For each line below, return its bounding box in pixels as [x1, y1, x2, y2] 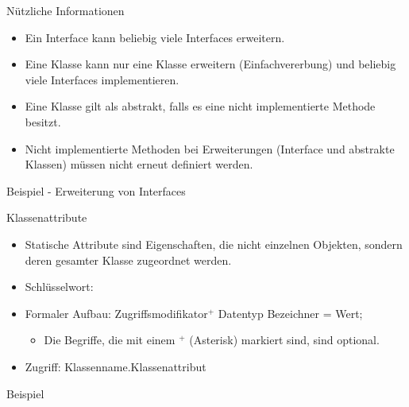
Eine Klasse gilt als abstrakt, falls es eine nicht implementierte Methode [25, 98, 376, 114]
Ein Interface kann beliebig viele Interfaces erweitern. [25, 29, 285, 45]
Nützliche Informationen [6, 2, 125, 18]
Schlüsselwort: [25, 278, 94, 295]
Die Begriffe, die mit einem [44, 331, 176, 348]
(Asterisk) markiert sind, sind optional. [189, 331, 380, 348]
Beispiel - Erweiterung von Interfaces [6, 182, 186, 199]
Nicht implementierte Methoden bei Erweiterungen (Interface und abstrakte [25, 140, 395, 157]
